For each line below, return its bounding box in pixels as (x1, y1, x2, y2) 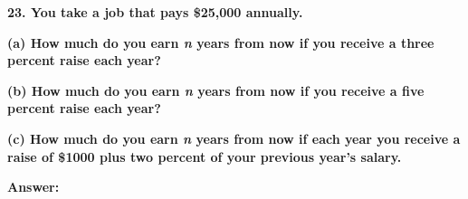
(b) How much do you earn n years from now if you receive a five (7, 81, 425, 99)
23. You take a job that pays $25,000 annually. (7, 3, 303, 21)
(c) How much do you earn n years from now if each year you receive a (7, 128, 461, 147)
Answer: (7, 177, 60, 196)
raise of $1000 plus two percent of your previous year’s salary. (7, 147, 402, 166)
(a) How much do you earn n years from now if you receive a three (7, 33, 435, 52)
